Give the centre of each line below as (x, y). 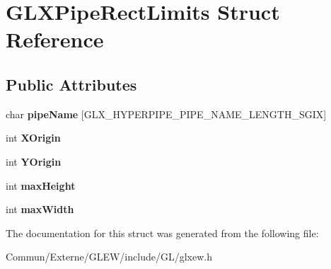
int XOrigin (33, 138)
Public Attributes (71, 84)
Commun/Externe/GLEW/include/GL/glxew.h (109, 257)
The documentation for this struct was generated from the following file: (162, 233)
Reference (55, 39)
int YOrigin (34, 161)
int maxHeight (41, 185)
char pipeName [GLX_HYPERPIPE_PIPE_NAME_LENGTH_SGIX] (166, 114)
